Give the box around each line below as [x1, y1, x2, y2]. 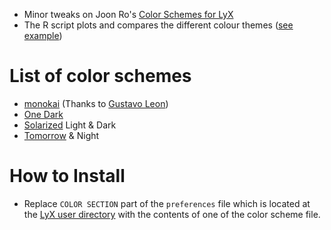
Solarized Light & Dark [23, 119, 117, 131]
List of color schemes [9, 65, 192, 88]
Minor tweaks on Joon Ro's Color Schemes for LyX [23, 9, 234, 20]
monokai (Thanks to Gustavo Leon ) [23, 97, 169, 109]
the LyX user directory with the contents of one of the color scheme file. [23, 208, 321, 220]
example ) [23, 30, 63, 41]
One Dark [23, 108, 64, 120]
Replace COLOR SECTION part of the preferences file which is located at [23, 197, 311, 209]
